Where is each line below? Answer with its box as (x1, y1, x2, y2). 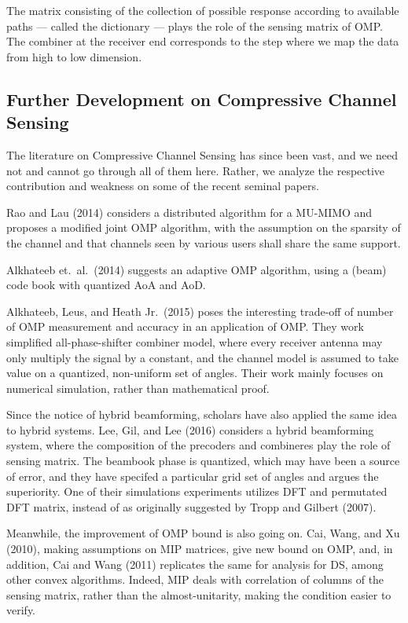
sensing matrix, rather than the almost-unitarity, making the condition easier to (6, 586, 391, 603)
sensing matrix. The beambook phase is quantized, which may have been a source (6, 453, 400, 469)
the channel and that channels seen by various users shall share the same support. (6, 234, 401, 251)
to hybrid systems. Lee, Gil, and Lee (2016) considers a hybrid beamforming (6, 421, 374, 438)
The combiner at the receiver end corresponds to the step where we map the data (6, 33, 399, 49)
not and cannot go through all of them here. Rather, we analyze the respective (6, 162, 385, 178)
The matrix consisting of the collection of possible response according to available (6, 2, 399, 18)
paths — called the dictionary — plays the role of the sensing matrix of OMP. (6, 17, 383, 34)
